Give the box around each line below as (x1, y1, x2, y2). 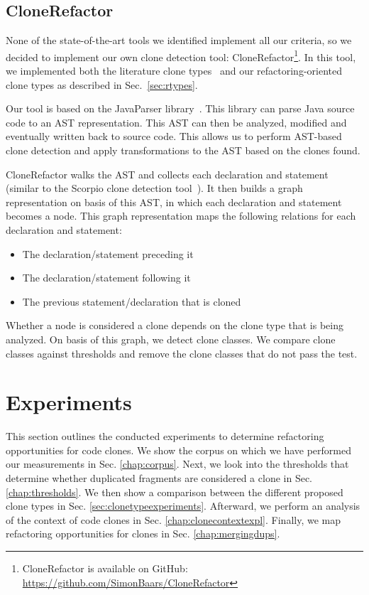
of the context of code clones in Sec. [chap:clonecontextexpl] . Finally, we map (6, 512, 341, 527)
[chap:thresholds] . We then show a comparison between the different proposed (6, 484, 343, 499)
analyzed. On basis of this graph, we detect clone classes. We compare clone (6, 331, 336, 346)
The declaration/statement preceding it (22, 246, 194, 261)
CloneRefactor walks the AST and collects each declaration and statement (6, 166, 329, 181)
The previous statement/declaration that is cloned (22, 294, 241, 309)
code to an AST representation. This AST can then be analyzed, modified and (6, 114, 347, 129)
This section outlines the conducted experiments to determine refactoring (6, 429, 324, 444)
